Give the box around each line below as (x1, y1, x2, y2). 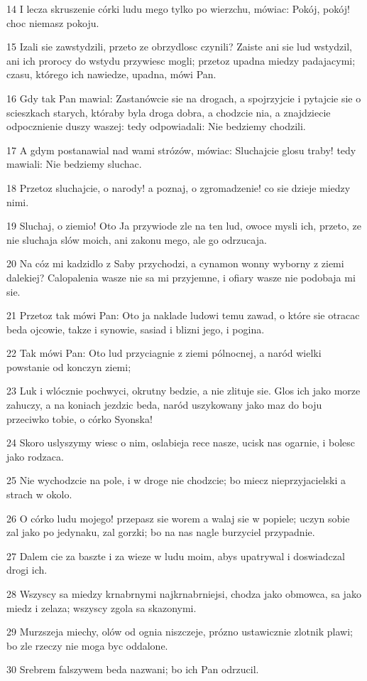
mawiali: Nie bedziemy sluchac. (6, 156, 142, 171)
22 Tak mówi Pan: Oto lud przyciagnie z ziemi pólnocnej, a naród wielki (6, 345, 322, 360)
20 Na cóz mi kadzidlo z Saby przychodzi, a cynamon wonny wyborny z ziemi (6, 256, 344, 271)
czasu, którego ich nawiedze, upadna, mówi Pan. (6, 67, 217, 82)
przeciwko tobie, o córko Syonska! (6, 411, 153, 426)
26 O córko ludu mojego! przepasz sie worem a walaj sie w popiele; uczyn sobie (6, 510, 350, 525)
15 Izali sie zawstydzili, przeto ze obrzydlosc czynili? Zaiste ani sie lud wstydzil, (6, 39, 352, 54)
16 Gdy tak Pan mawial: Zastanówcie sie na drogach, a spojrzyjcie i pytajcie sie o (6, 90, 361, 105)
